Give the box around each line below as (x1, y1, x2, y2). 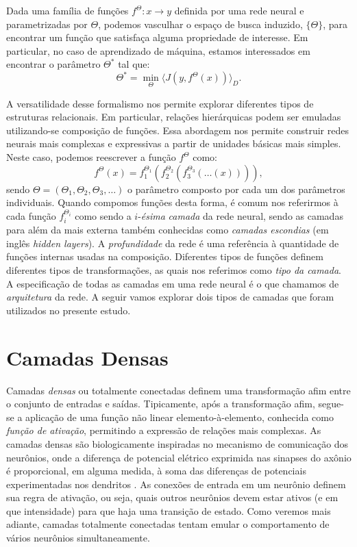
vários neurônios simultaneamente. (6, 531, 150, 545)
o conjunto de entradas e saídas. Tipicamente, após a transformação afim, (6, 396, 315, 411)
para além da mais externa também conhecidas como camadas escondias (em (6, 222, 329, 237)
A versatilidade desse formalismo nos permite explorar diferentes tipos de (6, 96, 314, 110)
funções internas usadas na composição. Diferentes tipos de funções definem (6, 249, 323, 264)
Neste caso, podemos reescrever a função (6, 150, 176, 164)
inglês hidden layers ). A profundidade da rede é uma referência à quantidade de (6, 236, 339, 250)
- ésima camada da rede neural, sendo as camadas (138, 208, 343, 222)
